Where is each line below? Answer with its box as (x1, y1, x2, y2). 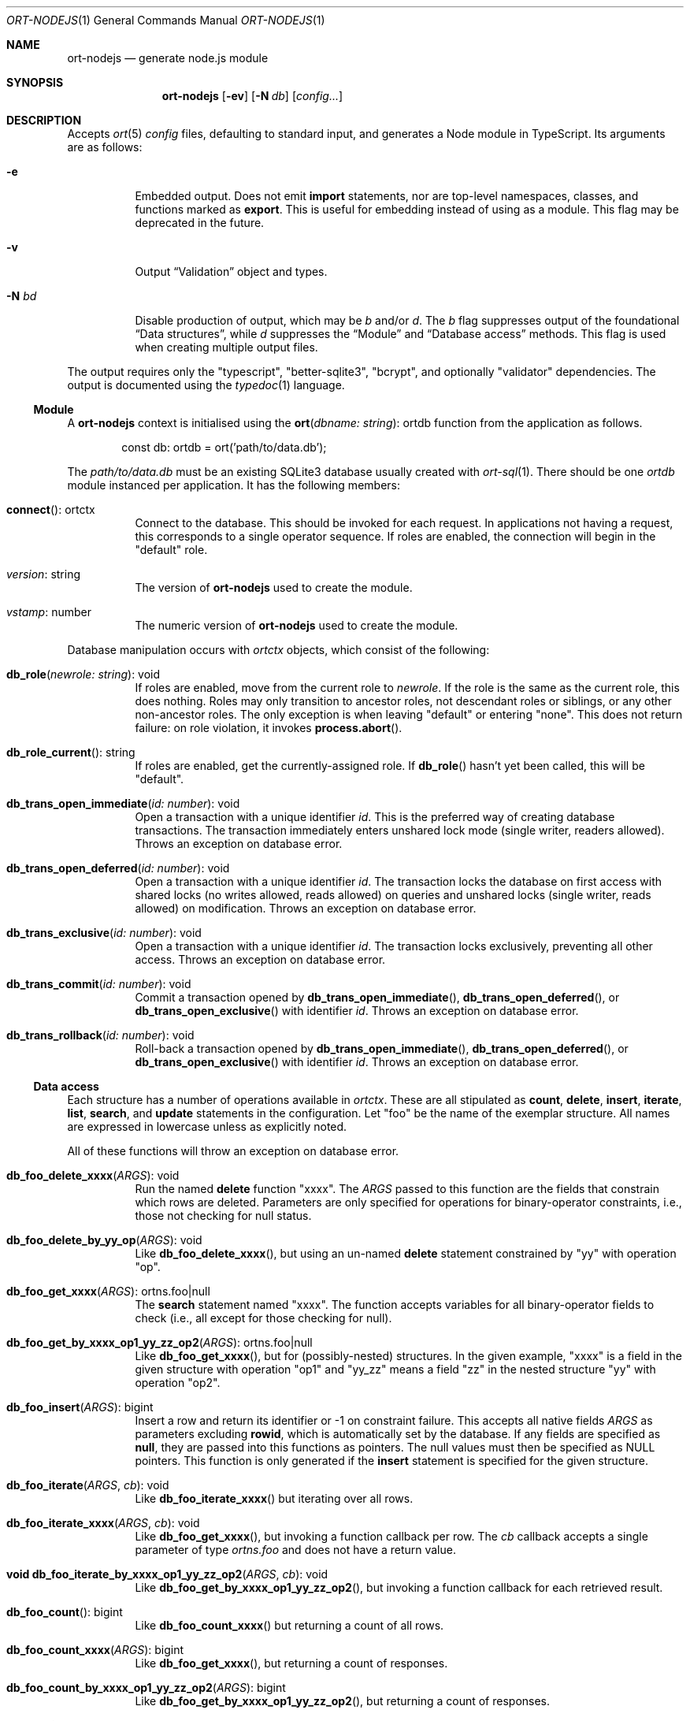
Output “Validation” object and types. (135, 265, 328, 278)
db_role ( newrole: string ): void (6, 667, 161, 681)
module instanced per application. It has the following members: (67, 478, 400, 492)
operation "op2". (135, 1376, 221, 1389)
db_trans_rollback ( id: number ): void (6, 1028, 195, 1042)
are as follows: (67, 140, 143, 154)
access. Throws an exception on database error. (135, 953, 386, 966)
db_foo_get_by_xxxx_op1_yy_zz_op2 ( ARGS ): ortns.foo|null (6, 1336, 313, 1349)
